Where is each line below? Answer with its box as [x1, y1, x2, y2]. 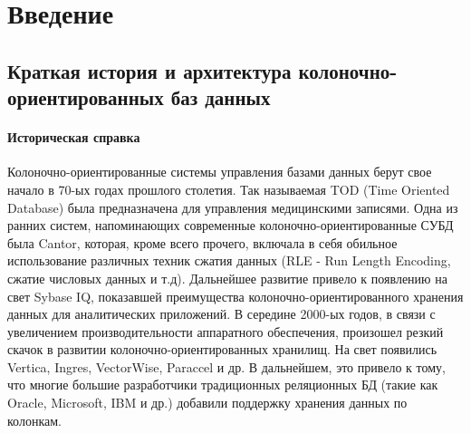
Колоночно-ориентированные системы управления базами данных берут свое [7, 162, 432, 181]
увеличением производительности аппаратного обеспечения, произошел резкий [7, 322, 444, 341]
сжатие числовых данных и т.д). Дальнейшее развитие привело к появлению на [7, 268, 447, 287]
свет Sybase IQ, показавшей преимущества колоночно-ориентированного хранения [7, 286, 464, 305]
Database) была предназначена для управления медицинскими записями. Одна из [7, 197, 458, 216]
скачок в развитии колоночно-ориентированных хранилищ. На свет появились [7, 340, 437, 359]
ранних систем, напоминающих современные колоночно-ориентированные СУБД [7, 216, 454, 235]
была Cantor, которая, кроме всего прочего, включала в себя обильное [7, 233, 398, 252]
